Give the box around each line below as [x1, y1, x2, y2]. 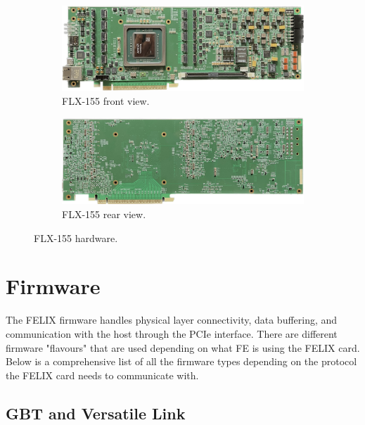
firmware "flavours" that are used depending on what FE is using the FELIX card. [6, 340, 360, 355]
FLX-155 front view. [62, 93, 150, 108]
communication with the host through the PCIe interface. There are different [6, 326, 338, 341]
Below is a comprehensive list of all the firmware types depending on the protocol [6, 354, 357, 369]
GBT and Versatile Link [6, 402, 186, 424]
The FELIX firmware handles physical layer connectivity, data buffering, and [6, 312, 338, 327]
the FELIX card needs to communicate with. [6, 367, 199, 382]
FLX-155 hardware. [34, 230, 118, 245]
